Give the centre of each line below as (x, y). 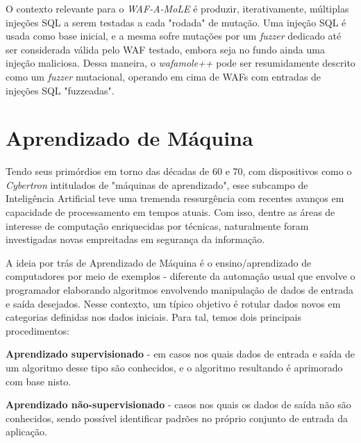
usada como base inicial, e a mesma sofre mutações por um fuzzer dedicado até (174, 36)
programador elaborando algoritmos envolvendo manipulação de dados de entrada (179, 290)
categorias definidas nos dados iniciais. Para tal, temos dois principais (153, 317)
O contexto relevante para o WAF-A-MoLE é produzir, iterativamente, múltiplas (177, 8)
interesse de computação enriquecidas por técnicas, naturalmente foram (157, 225)
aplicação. (26, 432)
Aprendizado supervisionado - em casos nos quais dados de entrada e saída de (180, 354)
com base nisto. (39, 381)
